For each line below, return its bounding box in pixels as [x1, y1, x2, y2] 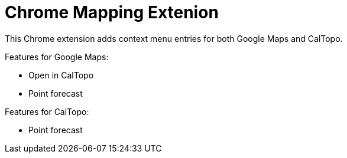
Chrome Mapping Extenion [5, 2, 219, 22]
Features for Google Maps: [5, 51, 109, 62]
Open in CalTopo [28, 70, 94, 80]
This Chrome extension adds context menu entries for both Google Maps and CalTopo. [5, 33, 343, 44]
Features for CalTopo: [5, 106, 89, 117]
